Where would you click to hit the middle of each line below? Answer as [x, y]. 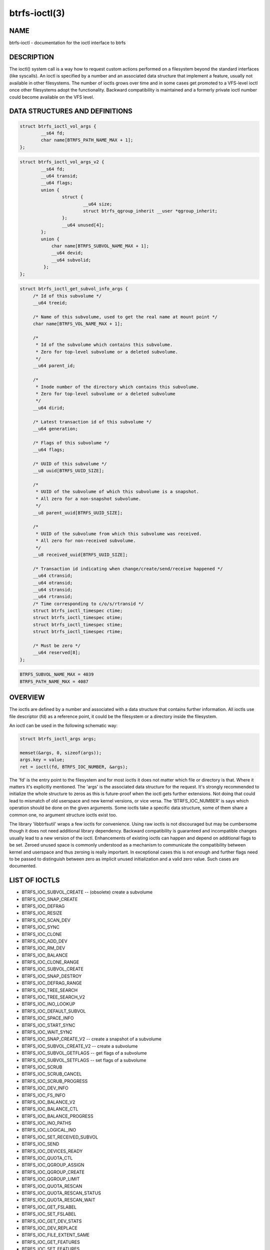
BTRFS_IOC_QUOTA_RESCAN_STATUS [61, 1193]
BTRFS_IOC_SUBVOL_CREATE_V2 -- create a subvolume [80, 1046]
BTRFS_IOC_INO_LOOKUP [48, 1004]
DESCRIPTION [32, 57]
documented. [23, 866]
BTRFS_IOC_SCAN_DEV [46, 920]
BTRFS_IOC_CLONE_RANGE [50, 962]
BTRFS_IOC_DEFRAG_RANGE [52, 983]
